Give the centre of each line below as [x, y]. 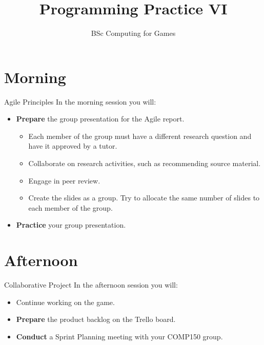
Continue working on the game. [65, 302]
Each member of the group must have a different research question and [140, 136]
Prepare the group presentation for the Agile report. [100, 119]
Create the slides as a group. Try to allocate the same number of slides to [144, 198]
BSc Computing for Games [133, 33]
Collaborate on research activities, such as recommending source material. [145, 163]
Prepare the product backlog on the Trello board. [96, 319]
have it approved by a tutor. [73, 146]
